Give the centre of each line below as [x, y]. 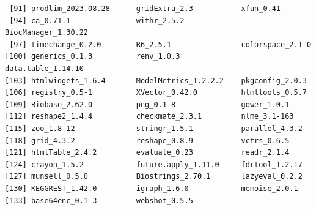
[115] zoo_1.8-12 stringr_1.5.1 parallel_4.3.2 [154, 128]
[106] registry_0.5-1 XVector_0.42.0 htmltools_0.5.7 [156, 93]
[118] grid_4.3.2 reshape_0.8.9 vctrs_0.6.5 [147, 141]
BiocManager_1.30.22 [47, 33]
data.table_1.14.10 [44, 68]
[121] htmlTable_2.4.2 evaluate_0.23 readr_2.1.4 [147, 153]
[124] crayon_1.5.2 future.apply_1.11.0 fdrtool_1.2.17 [154, 164]
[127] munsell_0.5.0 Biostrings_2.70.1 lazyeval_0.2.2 [154, 177]
